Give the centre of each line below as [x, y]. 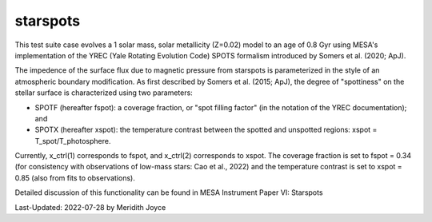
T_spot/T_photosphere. [73, 141]
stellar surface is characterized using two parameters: [104, 93]
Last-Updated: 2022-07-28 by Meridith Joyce [90, 207]
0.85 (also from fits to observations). [75, 178]
